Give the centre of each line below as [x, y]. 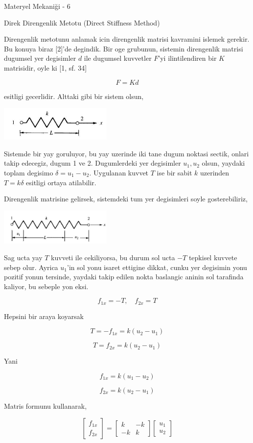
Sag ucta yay [23, 257]
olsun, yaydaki [223, 163]
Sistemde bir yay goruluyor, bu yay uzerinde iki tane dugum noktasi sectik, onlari [126, 153]
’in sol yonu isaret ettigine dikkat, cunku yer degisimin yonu [157, 267]
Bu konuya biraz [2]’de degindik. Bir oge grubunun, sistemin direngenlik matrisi [124, 48]
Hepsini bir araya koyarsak [44, 316]
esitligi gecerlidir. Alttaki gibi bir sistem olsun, [74, 96]
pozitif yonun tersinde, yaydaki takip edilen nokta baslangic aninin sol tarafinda [124, 277]
